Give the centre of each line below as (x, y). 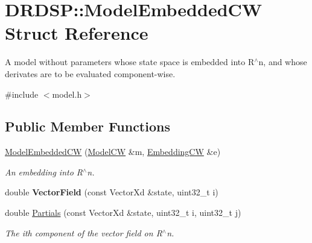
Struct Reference (77, 33)
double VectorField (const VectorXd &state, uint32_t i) (112, 192)
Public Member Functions (88, 126)
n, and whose (283, 62)
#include (22, 94)
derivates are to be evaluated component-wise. (90, 73)
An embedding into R (44, 172)
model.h (67, 94)
